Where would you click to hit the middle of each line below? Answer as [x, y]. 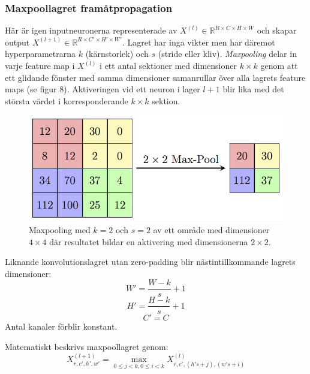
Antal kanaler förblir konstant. [61, 326]
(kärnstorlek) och [117, 54]
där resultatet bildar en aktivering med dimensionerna [149, 241]
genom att [279, 65]
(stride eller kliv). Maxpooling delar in [227, 54]
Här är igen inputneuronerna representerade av [91, 30]
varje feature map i [40, 65]
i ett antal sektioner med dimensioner [168, 65]
